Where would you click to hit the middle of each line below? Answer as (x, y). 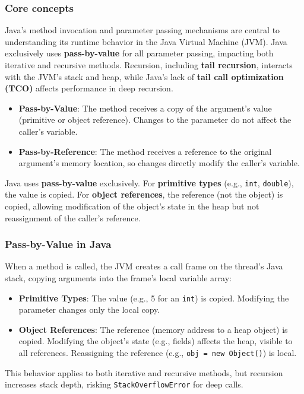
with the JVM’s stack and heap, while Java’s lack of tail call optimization (144, 76)
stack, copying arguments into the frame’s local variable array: (118, 278)
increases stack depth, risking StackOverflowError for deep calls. (124, 384)
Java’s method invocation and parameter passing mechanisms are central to (142, 30)
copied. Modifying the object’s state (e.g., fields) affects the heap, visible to (156, 341)
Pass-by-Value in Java (58, 244)
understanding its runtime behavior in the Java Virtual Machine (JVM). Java (146, 41)
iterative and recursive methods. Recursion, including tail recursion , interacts (149, 65)
